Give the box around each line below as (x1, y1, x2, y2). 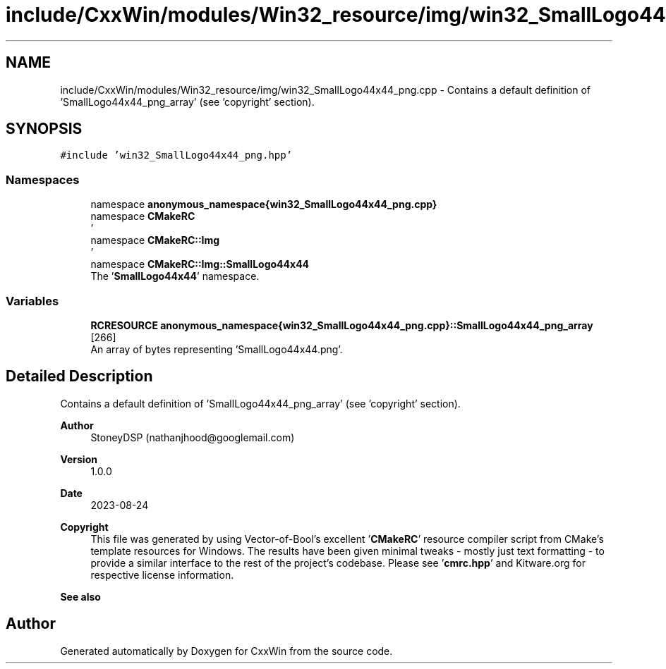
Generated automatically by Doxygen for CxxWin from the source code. (60, 644, 393, 657)
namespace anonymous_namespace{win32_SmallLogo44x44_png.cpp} (90, 198, 437, 211)
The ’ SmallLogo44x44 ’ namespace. (90, 270, 260, 283)
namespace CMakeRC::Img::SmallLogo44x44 (90, 258, 310, 271)
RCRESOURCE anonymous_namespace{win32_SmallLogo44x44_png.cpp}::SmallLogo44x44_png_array (90, 319, 593, 331)
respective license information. (90, 568, 234, 581)
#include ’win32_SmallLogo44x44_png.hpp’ (60, 149, 293, 161)
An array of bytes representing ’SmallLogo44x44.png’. (90, 343, 343, 355)
